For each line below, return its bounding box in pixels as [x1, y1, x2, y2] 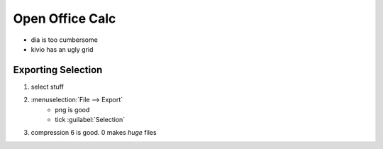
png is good [55, 105, 90, 114]
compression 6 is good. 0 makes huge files [30, 128, 157, 137]
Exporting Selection [13, 64, 103, 76]
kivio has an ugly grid [30, 45, 94, 53]
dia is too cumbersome [30, 35, 99, 44]
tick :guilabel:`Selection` [55, 116, 126, 124]
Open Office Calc [13, 11, 116, 26]
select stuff [30, 82, 64, 91]
